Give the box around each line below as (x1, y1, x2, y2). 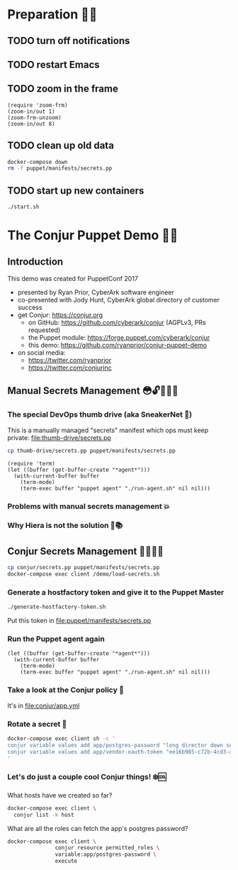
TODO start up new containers (7, 185, 144, 197)
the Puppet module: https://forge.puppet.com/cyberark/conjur (28, 334, 210, 342)
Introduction (7, 255, 64, 268)
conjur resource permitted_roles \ (55, 844, 160, 852)
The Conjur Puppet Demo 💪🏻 (7, 227, 178, 243)
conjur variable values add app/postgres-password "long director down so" (7, 742, 236, 749)
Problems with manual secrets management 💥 (7, 501, 170, 511)
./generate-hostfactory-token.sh (7, 603, 106, 611)
